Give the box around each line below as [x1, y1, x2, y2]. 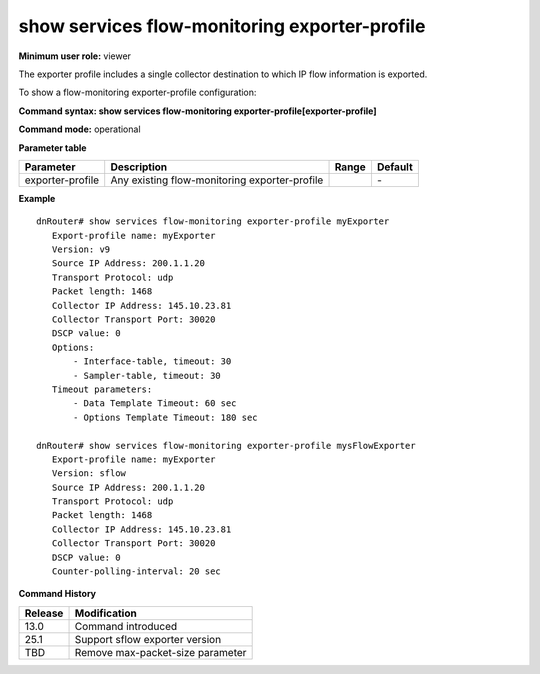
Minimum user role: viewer [18, 50, 132, 62]
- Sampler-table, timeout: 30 [73, 370, 222, 381]
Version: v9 [51, 244, 111, 255]
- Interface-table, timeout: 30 [73, 356, 232, 367]
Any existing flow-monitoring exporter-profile [110, 173, 324, 187]
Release [24, 606, 64, 620]
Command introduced [74, 619, 178, 633]
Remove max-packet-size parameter [74, 645, 247, 659]
